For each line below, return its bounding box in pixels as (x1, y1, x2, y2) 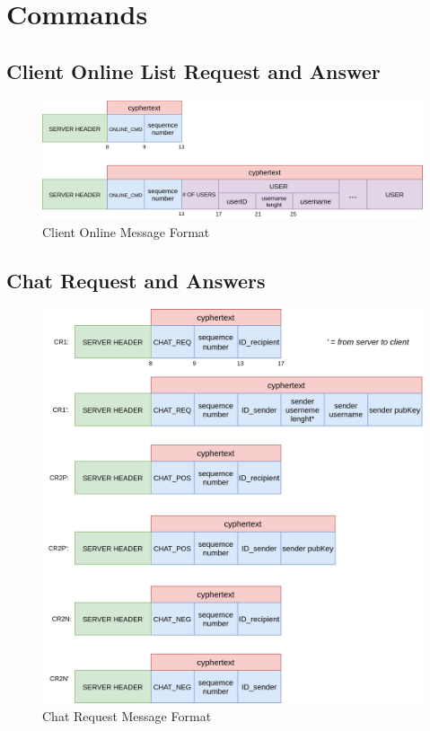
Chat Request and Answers (6, 266, 266, 294)
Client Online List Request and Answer (6, 57, 381, 84)
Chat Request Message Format (42, 706, 212, 725)
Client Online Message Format (42, 222, 210, 241)
